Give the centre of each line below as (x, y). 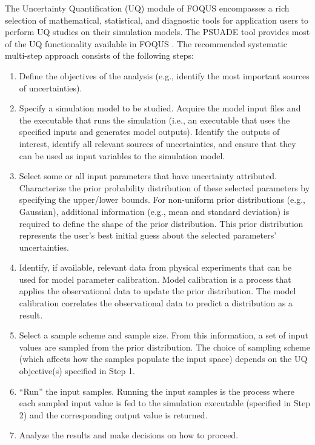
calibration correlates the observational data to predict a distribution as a (156, 303)
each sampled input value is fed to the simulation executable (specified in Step (164, 403)
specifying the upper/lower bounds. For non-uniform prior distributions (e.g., (162, 199)
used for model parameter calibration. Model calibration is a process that (155, 279)
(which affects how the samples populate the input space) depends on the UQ (163, 359)
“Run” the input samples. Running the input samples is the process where (157, 391)
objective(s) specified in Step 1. (77, 371)
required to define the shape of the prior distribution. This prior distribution (161, 223)
